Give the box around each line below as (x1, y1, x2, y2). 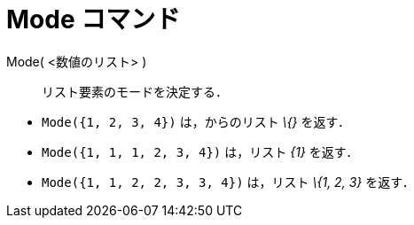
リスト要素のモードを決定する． (42, 83, 228, 99)
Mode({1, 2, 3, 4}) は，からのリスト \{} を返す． (42, 113, 350, 129)
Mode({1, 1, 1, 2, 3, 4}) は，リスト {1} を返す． (42, 144, 359, 159)
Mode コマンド (6, 4, 181, 35)
